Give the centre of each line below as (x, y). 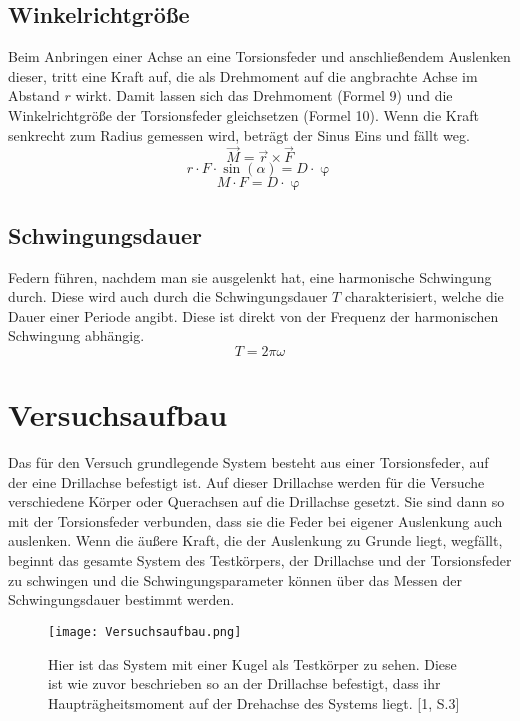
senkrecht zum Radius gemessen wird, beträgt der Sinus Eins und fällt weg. (239, 134)
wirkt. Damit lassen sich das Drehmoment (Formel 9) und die (264, 95)
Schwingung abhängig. (76, 335)
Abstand (34, 95)
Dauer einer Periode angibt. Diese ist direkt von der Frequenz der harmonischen (253, 315)
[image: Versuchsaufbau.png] (145, 631)
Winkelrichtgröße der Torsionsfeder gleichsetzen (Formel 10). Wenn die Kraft (243, 114)
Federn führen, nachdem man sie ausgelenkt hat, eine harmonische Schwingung (250, 276)
